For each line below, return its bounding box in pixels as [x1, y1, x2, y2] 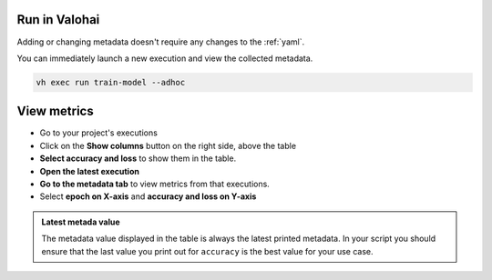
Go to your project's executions [39, 127, 159, 138]
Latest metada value [41, 216, 120, 227]
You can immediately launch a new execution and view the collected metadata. [16, 53, 313, 64]
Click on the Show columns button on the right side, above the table [39, 140, 296, 151]
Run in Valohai [16, 12, 100, 27]
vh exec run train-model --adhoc [36, 77, 186, 87]
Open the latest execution [39, 165, 140, 176]
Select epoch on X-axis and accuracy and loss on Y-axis [39, 191, 257, 202]
